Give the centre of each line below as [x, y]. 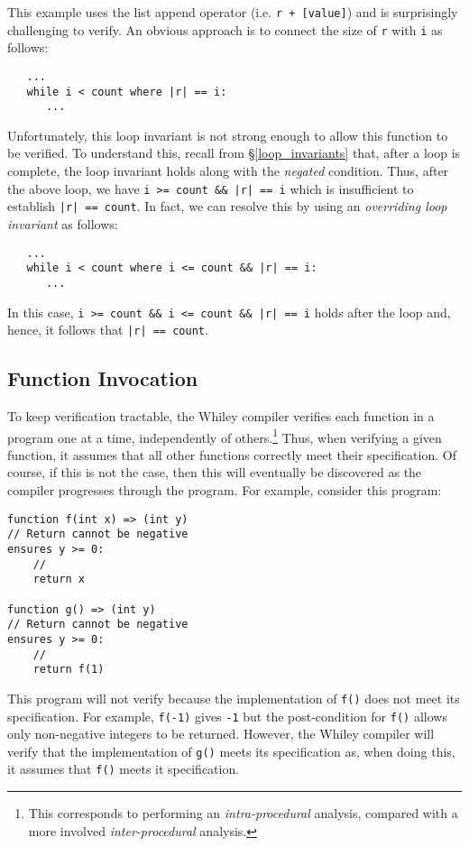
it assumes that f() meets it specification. [124, 769]
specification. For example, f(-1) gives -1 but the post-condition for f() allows [227, 716]
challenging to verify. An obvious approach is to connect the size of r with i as [225, 29]
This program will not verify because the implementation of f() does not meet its [234, 698]
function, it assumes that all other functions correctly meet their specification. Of [232, 454]
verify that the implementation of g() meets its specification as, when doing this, [231, 751]
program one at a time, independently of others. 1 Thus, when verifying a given [225, 436]
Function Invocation [103, 378]
